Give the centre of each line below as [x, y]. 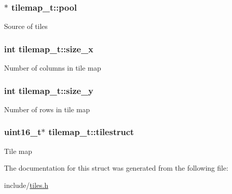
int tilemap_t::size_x [49, 48]
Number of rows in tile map [47, 109]
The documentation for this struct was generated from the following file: [116, 168]
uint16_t [23, 132]
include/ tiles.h [26, 185]
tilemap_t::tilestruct [91, 132]
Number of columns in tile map [53, 68]
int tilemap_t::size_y [49, 90]
